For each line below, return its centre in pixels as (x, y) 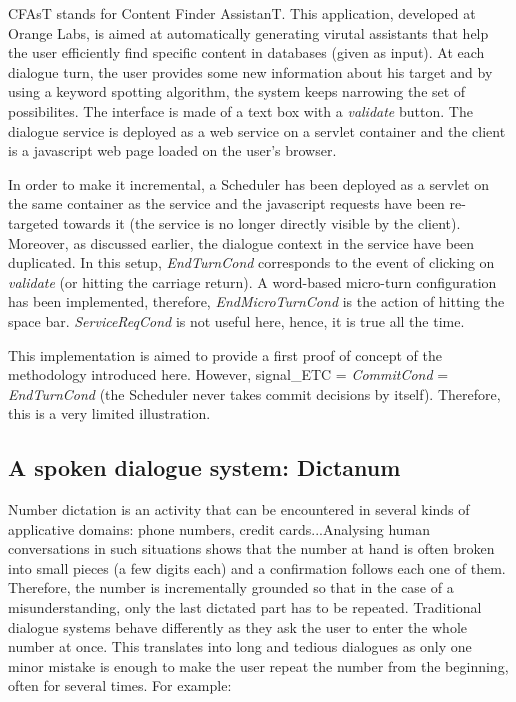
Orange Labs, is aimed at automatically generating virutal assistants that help (248, 32)
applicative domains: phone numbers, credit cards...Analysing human (219, 528)
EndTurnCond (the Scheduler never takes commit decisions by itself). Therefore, (254, 393)
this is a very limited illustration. (109, 413)
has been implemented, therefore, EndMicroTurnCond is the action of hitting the (256, 301)
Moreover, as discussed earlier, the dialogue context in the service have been (241, 242)
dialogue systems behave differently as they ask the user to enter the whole (238, 626)
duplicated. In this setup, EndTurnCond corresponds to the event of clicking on (251, 262)
